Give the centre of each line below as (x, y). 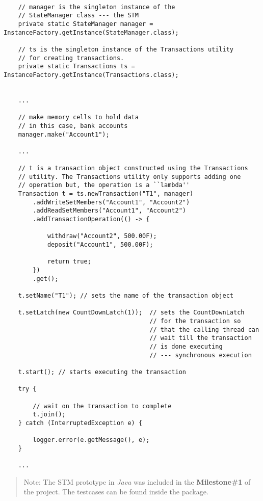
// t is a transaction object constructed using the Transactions (133, 168)
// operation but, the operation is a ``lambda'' (104, 185)
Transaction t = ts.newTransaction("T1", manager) (106, 194)
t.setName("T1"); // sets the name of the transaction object (126, 295)
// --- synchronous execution (201, 355)
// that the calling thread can (204, 329)
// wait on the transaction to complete (102, 406)
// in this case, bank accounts (73, 126)
